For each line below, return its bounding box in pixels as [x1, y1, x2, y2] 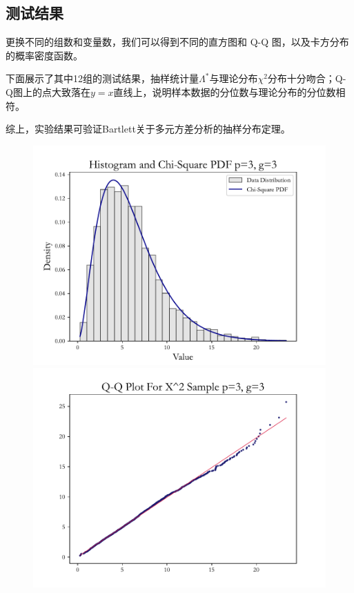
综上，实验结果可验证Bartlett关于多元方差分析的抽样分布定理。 [6, 121, 291, 136]
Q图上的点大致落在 [6, 84, 90, 99]
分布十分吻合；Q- [267, 71, 346, 86]
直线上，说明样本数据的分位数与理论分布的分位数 [113, 84, 336, 99]
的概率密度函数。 [6, 48, 83, 62]
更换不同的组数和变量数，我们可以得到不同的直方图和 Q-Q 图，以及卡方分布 [6, 35, 349, 49]
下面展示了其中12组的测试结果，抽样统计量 [6, 71, 199, 86]
